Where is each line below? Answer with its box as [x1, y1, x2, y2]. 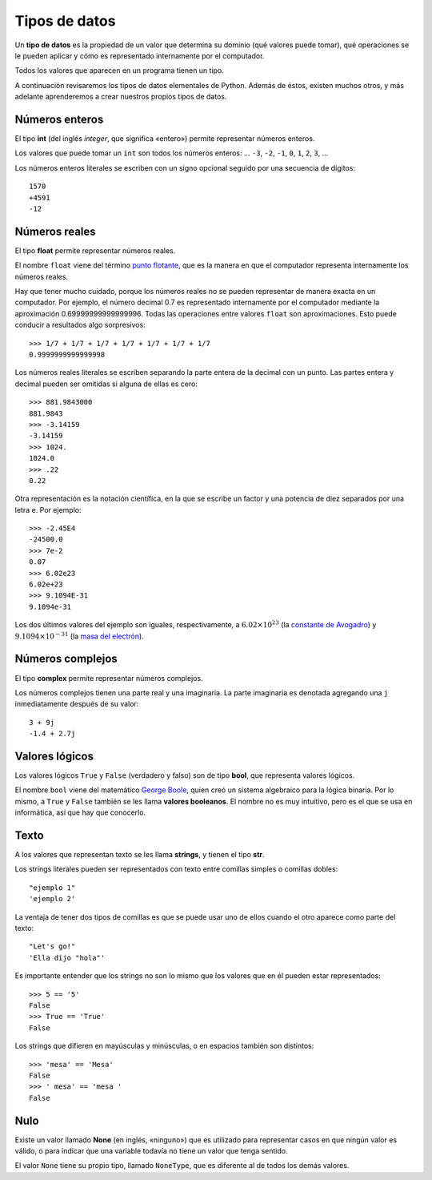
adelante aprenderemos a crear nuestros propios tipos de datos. [14, 92, 227, 102]
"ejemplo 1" [29, 883, 76, 892]
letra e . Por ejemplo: [14, 505, 82, 514]
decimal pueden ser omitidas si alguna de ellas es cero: [14, 379, 198, 389]
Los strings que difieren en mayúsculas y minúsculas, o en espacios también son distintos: [14, 1041, 314, 1051]
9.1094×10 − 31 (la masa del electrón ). [14, 630, 144, 641]
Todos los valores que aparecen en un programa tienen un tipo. [14, 66, 224, 75]
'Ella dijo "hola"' [29, 953, 106, 962]
